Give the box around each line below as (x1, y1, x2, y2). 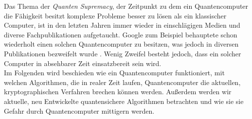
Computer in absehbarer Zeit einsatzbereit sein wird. (4, 58, 162, 68)
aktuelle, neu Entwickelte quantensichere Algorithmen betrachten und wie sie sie (4, 96, 244, 106)
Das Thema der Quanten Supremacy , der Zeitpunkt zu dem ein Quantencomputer (4, 1, 249, 11)
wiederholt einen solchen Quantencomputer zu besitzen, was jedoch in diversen (4, 39, 239, 49)
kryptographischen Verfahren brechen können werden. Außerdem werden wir (4, 86, 232, 97)
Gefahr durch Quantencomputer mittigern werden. (4, 105, 155, 116)
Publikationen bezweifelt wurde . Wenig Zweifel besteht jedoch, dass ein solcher (4, 48, 241, 58)
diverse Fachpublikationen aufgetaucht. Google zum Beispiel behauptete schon (4, 29, 237, 39)
